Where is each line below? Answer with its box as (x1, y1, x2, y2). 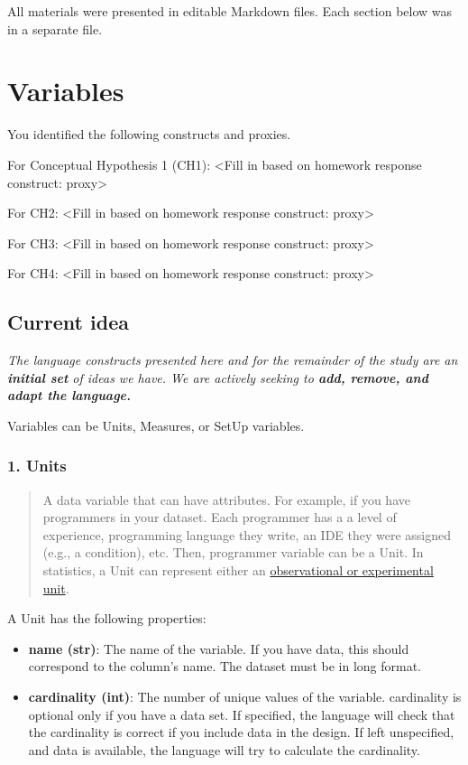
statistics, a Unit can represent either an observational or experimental (42, 561, 434, 580)
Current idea (7, 308, 129, 336)
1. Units (7, 454, 67, 477)
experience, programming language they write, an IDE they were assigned (42, 525, 452, 544)
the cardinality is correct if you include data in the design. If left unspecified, (28, 723, 454, 742)
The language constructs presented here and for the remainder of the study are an (7, 350, 458, 369)
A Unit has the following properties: (7, 609, 206, 628)
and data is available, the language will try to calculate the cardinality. (28, 740, 420, 759)
